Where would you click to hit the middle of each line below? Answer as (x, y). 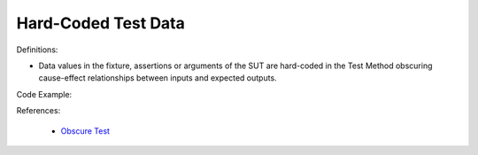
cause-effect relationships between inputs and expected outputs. (158, 78)
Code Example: (44, 94)
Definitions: (37, 50)
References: (39, 111)
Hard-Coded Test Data (101, 23)
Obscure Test (85, 131)
